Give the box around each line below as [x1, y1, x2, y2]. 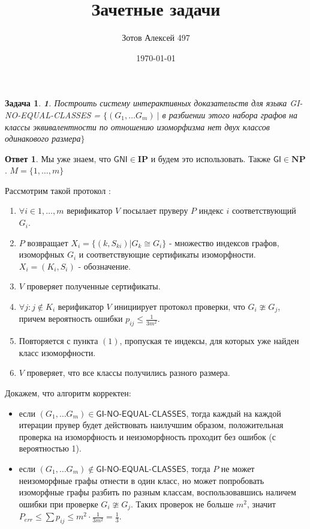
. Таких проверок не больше [131, 497, 234, 510]
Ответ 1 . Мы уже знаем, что [5, 152, 111, 165]
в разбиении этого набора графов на [162, 108, 297, 121]
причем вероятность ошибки [19, 312, 123, 325]
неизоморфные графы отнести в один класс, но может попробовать [19, 474, 264, 486]
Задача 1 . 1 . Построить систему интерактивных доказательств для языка [5, 97, 287, 109]
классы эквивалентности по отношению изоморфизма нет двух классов [5, 120, 270, 133]
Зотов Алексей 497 [122, 31, 190, 44]
